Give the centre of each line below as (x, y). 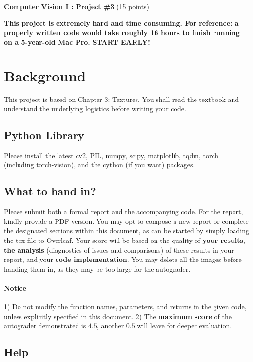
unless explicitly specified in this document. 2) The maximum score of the (118, 316)
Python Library (44, 135)
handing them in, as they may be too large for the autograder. (97, 269)
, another (110, 326)
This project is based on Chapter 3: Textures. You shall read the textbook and (122, 99)
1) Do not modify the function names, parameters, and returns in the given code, (125, 307)
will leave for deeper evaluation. (185, 326)
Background (45, 75)
